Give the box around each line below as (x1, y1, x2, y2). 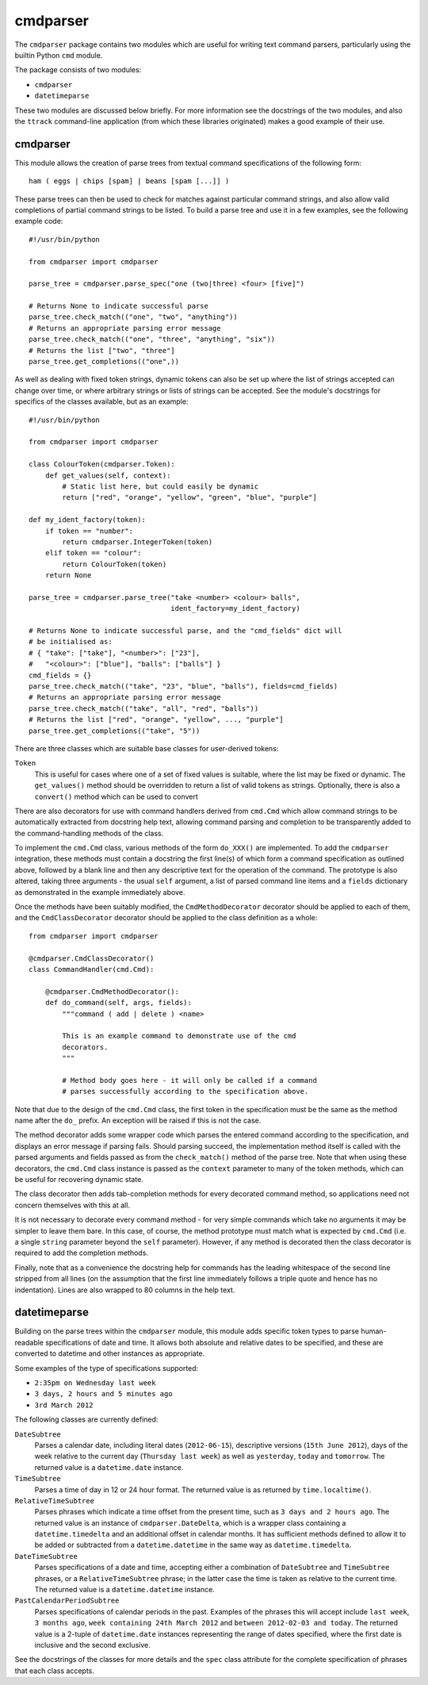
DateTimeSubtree (14, 1552, 78, 1560)
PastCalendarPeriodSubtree (14, 1596, 120, 1606)
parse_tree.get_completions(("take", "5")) (29, 726, 201, 735)
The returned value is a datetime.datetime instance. (34, 1585, 216, 1595)
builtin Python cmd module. (14, 50, 103, 59)
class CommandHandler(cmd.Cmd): (29, 965, 155, 973)
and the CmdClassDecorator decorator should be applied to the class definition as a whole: (14, 913, 318, 923)
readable (14, 1338, 44, 1347)
